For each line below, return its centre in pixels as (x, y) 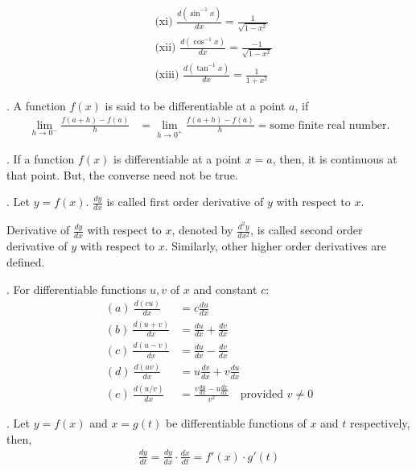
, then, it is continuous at (335, 159)
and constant (225, 289)
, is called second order (307, 230)
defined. (26, 261)
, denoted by (202, 230)
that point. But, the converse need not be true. (122, 174)
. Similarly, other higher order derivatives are (275, 246)
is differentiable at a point (177, 159)
